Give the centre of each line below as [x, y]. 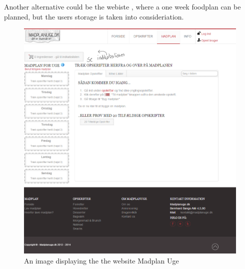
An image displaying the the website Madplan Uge [101, 260]
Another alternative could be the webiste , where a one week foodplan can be [122, 6]
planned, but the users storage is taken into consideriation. [94, 16]
